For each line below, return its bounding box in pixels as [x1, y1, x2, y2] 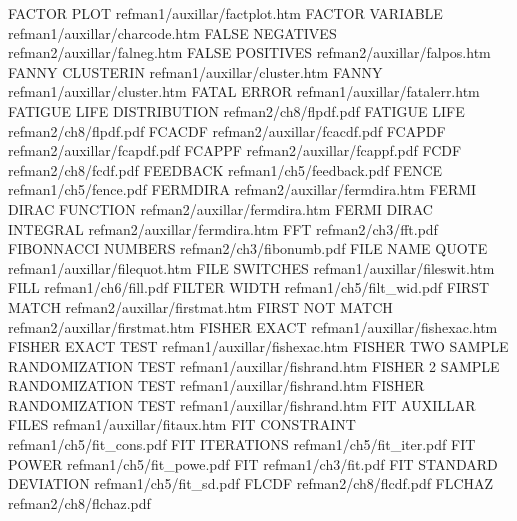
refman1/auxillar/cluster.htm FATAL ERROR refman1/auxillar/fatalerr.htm [8, 81, 480, 102]
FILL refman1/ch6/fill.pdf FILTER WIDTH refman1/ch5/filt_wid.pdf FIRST [8, 277, 490, 298]
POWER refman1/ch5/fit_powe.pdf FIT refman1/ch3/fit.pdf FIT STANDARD [8, 453, 498, 474]
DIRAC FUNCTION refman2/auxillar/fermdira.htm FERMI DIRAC [8, 198, 433, 219]
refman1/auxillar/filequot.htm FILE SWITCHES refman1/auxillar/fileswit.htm [8, 257, 495, 278]
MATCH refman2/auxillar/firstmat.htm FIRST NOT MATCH [8, 296, 393, 317]
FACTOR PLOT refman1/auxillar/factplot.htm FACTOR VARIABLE [8, 3, 443, 23]
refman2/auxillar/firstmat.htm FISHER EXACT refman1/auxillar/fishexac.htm [8, 316, 498, 337]
